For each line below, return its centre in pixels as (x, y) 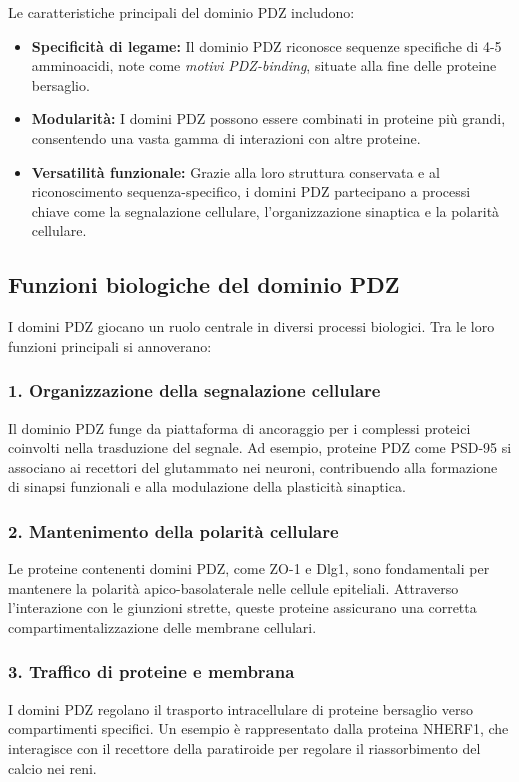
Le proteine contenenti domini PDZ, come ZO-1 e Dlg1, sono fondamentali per (249, 568)
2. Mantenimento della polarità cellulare (173, 530)
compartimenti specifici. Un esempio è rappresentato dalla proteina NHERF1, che (258, 728)
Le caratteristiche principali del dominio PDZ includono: (181, 12)
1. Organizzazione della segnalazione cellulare (194, 390)
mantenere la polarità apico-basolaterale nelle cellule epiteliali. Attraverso (233, 587)
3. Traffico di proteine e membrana (151, 671)
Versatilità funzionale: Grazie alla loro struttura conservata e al (235, 171)
